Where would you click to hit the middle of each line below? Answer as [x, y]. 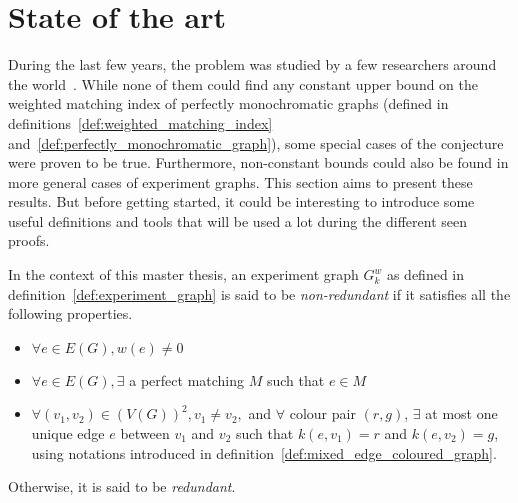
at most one [461, 413]
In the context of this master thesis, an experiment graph [183, 274]
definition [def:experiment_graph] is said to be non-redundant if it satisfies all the [259, 293]
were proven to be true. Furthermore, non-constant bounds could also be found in [258, 162]
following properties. [70, 313]
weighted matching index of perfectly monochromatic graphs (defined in [228, 103]
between [145, 433]
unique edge [68, 433]
